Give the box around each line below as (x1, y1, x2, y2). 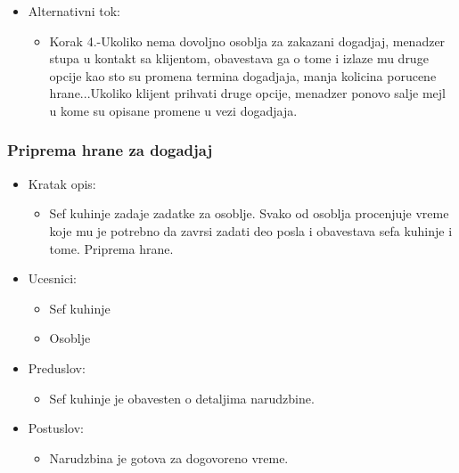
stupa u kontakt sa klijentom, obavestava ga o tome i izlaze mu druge (49, 49, 429, 68)
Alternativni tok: (28, 2, 120, 20)
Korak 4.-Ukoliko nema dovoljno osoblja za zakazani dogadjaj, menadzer (49, 31, 446, 50)
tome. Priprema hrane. (49, 239, 174, 257)
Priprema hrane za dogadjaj (7, 139, 213, 161)
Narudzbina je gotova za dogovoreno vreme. (49, 448, 289, 467)
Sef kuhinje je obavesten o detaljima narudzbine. (49, 388, 315, 407)
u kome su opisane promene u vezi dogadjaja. (49, 101, 298, 119)
